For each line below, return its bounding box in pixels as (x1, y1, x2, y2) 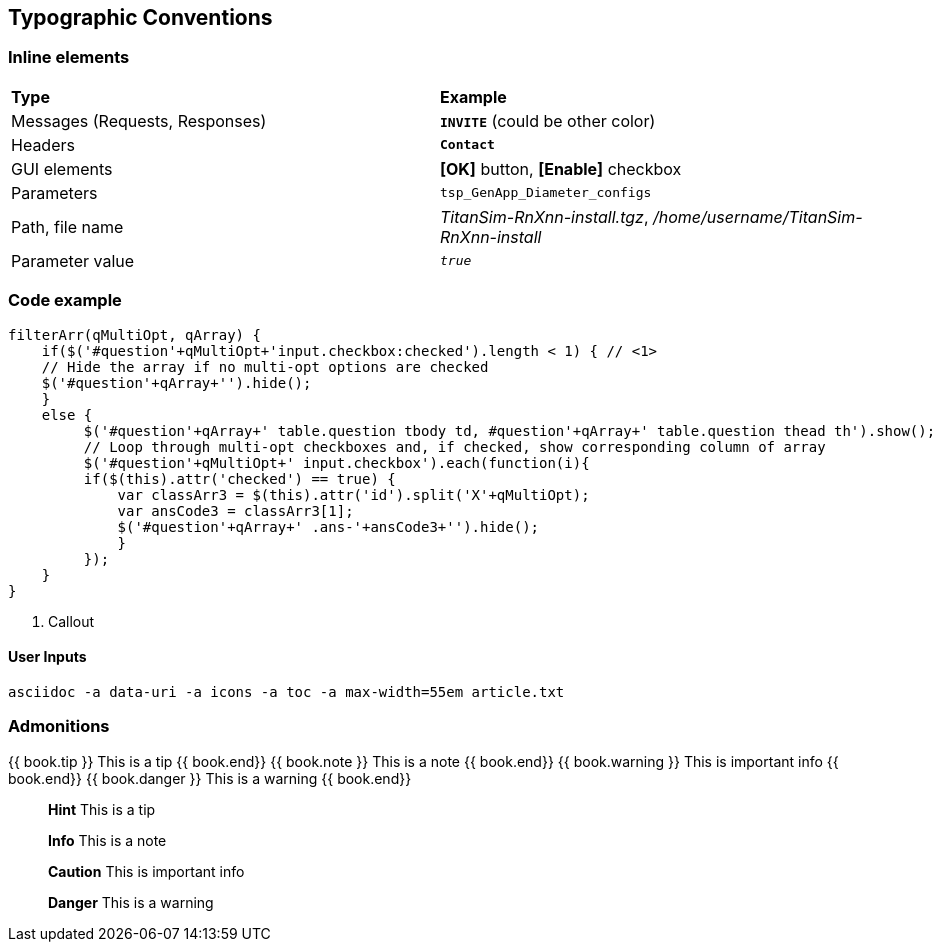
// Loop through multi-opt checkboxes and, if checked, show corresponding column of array (83, 438, 826, 455)
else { (41, 406, 93, 423)
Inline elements (8, 47, 130, 68)
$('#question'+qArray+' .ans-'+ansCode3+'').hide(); (117, 518, 540, 535)
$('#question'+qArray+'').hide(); (41, 374, 312, 391)
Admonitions (8, 716, 110, 737)
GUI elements (11, 158, 113, 179)
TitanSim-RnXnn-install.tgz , (440, 206, 649, 227)
